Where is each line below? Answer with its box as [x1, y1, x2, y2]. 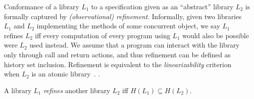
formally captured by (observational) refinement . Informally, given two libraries [4, 11, 242, 21]
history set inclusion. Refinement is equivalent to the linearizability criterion [4, 59, 231, 69]
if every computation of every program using [35, 30, 170, 40]
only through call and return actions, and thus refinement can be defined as [4, 49, 231, 59]
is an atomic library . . [31, 69, 100, 79]
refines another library [43, 85, 111, 95]
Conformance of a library [4, 1, 79, 11]
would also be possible [182, 30, 249, 40]
